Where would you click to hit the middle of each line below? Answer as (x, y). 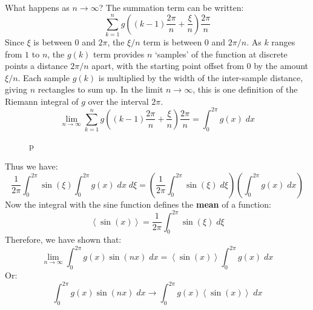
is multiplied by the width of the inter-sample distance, (201, 77)
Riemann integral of (42, 101)
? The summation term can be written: (171, 7)
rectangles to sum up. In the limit (100, 89)
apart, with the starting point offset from (168, 66)
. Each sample (44, 77)
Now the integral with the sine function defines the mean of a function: (138, 204)
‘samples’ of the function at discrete (221, 54)
